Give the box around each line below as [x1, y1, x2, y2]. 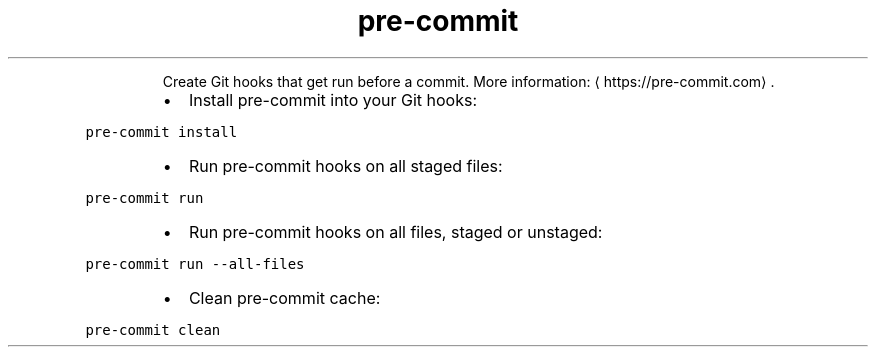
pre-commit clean [85, 321, 221, 338]
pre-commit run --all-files [85, 255, 305, 272]
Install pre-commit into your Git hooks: [188, 89, 478, 110]
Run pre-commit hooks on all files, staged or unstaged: [188, 221, 603, 242]
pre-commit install [85, 123, 238, 140]
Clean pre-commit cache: [188, 287, 381, 308]
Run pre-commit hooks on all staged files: [188, 155, 503, 176]
